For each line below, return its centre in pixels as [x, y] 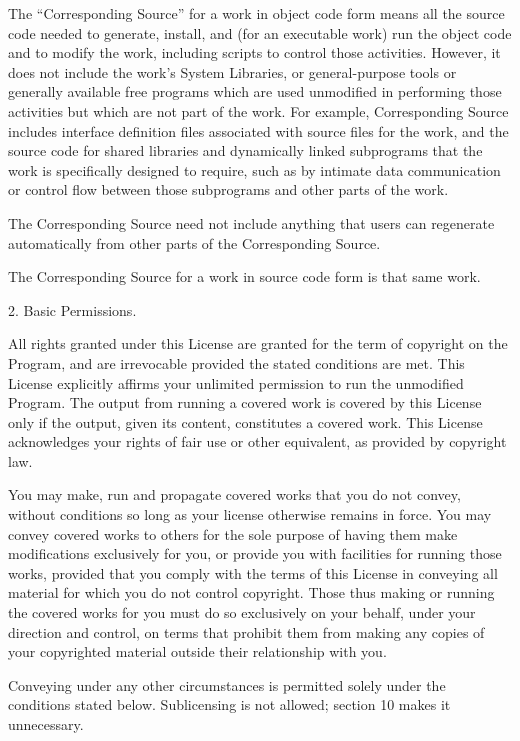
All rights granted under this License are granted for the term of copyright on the [258, 343]
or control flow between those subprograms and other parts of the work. [228, 189]
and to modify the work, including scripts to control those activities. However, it [254, 52]
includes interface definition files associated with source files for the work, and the [258, 130]
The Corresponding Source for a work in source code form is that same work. [244, 276]
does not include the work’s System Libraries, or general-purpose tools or [232, 71]
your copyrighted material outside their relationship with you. [197, 651]
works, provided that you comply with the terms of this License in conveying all [253, 572]
